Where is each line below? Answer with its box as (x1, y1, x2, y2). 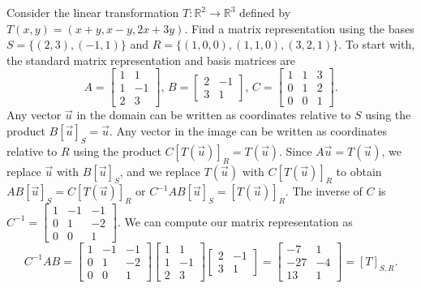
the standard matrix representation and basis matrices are (6, 51, 296, 68)
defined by (239, 4, 291, 20)
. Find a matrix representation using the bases (184, 19, 415, 37)
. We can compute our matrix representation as (118, 213, 353, 230)
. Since (278, 142, 312, 159)
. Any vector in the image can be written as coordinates (109, 123, 387, 140)
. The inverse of (285, 183, 363, 200)
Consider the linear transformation (6, 4, 179, 20)
